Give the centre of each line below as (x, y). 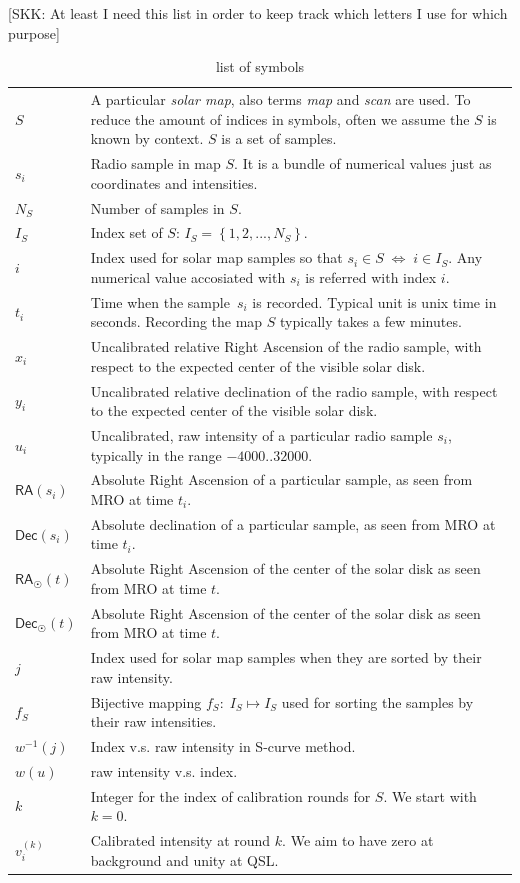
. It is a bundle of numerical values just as (363, 163)
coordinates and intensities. (174, 182)
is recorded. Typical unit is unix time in (374, 301)
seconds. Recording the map (176, 321)
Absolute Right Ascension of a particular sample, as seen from (281, 479)
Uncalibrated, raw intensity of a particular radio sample (261, 434)
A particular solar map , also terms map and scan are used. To (280, 99)
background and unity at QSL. (184, 859)
